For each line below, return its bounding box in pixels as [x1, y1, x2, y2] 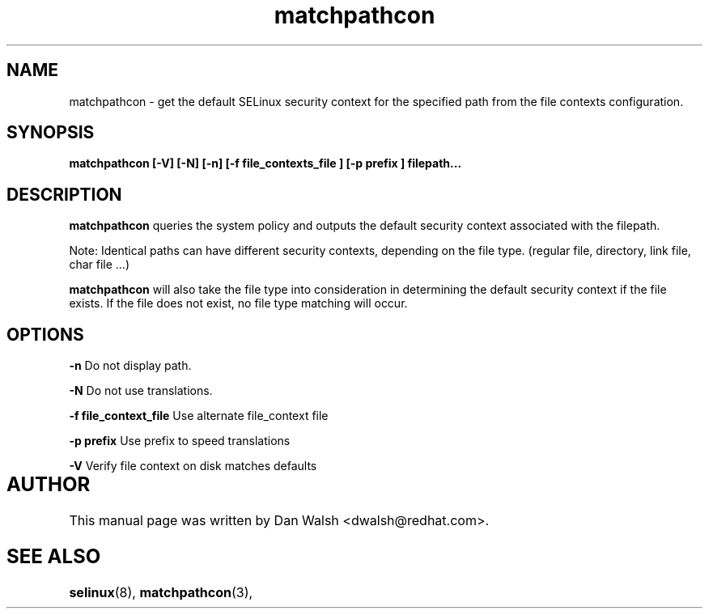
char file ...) [69, 257, 130, 272]
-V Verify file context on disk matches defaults [69, 459, 317, 473]
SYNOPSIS [6, 122, 95, 143]
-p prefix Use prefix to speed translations [69, 434, 291, 448]
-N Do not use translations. [69, 384, 213, 398]
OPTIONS [6, 324, 84, 345]
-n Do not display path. [69, 358, 192, 373]
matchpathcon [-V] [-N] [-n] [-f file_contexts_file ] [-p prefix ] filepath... [69, 156, 462, 171]
